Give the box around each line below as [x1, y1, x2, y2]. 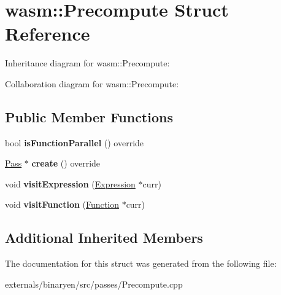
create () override [31, 157, 101, 170]
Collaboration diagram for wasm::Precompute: [5, 77, 179, 90]
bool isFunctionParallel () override [5, 136, 144, 149]
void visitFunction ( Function [5, 198, 119, 211]
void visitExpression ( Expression [5, 177, 136, 190]
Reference [5, 21, 90, 46]
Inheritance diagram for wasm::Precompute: [5, 57, 170, 69]
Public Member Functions [5, 107, 173, 126]
